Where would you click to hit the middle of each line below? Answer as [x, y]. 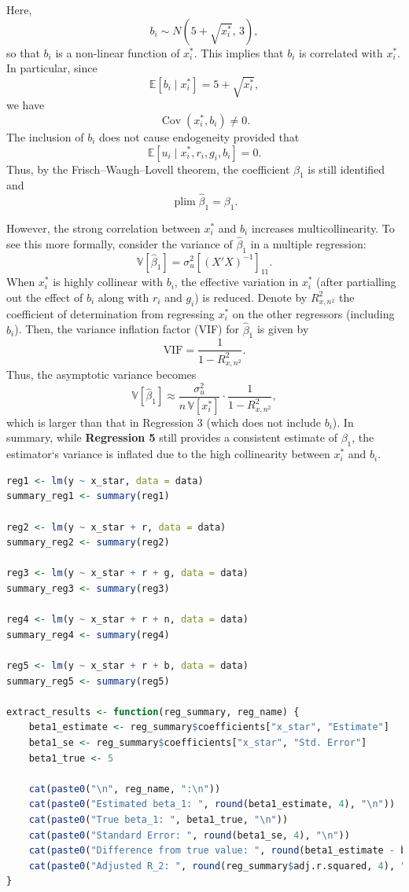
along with [123, 297]
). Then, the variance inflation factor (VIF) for [127, 329]
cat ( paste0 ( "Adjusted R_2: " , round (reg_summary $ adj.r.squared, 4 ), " [217, 866]
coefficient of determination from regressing [111, 313]
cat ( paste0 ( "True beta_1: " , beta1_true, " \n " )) [158, 819]
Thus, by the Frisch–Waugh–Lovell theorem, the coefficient [148, 169]
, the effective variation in [236, 282]
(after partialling [356, 282]
